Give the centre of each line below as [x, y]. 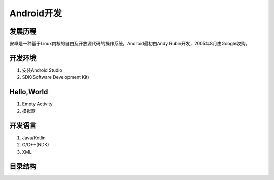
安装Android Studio [42, 70]
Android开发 [36, 13]
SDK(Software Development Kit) [56, 77]
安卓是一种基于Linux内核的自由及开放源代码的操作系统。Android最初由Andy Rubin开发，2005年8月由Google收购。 [130, 44]
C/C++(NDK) [36, 144]
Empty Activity [37, 104]
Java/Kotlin [34, 138]
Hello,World [29, 92]
